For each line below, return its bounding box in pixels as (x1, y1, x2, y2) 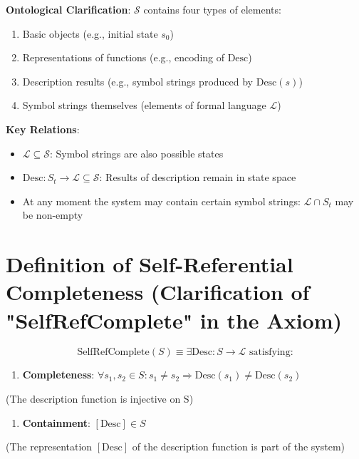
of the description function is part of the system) (132, 439, 345, 454)
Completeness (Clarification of (6, 277, 310, 306)
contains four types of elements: (143, 2, 281, 16)
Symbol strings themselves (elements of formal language (22, 98, 266, 113)
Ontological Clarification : (6, 2, 131, 16)
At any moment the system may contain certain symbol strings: (22, 193, 301, 208)
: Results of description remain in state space (99, 170, 296, 185)
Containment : (22, 415, 90, 430)
